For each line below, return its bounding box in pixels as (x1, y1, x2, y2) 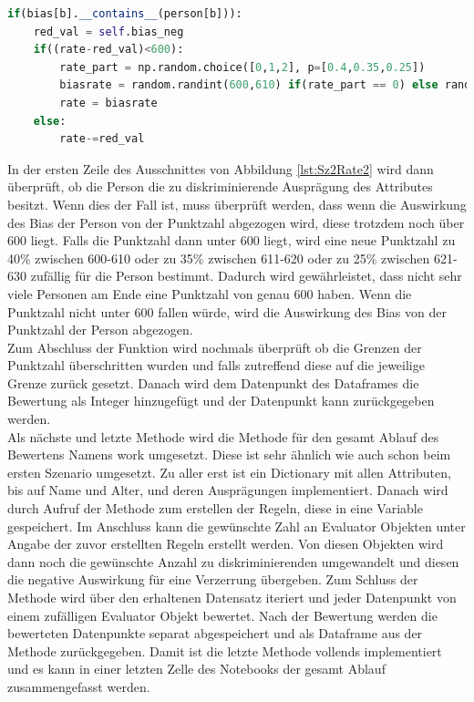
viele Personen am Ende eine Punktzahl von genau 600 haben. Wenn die (7, 284, 412, 303)
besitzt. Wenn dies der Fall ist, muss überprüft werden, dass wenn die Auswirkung (7, 194, 467, 213)
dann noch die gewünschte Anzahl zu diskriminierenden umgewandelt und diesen (7, 552, 459, 571)
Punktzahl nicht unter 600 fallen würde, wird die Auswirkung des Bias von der (7, 302, 447, 321)
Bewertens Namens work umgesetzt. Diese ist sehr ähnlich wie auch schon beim (7, 445, 451, 464)
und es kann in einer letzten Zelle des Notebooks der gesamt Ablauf (7, 659, 386, 678)
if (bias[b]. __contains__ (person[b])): (7, 7, 242, 20)
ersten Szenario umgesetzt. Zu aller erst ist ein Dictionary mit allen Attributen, (7, 462, 451, 481)
